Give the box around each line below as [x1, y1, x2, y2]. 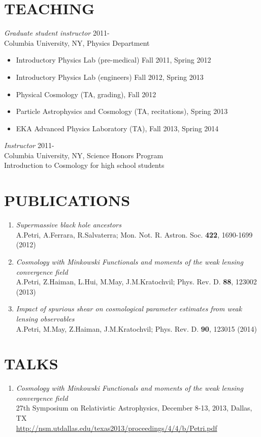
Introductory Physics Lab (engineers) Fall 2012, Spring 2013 [16, 71, 204, 82]
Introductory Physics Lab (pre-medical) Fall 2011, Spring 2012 [16, 54, 211, 65]
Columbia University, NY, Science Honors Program [4, 150, 164, 160]
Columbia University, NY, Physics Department [4, 37, 150, 48]
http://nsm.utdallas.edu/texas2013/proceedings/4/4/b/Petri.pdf [16, 422, 217, 433]
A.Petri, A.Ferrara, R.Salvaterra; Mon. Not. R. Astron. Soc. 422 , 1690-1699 [16, 229, 253, 240]
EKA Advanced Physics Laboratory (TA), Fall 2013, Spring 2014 [16, 123, 219, 133]
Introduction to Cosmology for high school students [4, 160, 165, 170]
